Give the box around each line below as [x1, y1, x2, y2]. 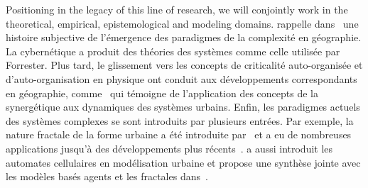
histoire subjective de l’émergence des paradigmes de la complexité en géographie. [6, 30, 362, 45]
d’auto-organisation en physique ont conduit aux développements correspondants [6, 71, 357, 86]
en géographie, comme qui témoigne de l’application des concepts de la [6, 85, 318, 100]
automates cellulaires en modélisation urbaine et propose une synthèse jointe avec [6, 155, 361, 170]
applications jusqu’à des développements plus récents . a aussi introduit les [6, 140, 333, 155]
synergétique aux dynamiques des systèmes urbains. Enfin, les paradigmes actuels [6, 99, 360, 114]
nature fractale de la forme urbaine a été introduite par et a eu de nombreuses [6, 127, 352, 142]
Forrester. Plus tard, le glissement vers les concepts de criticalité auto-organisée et [6, 57, 363, 72]
